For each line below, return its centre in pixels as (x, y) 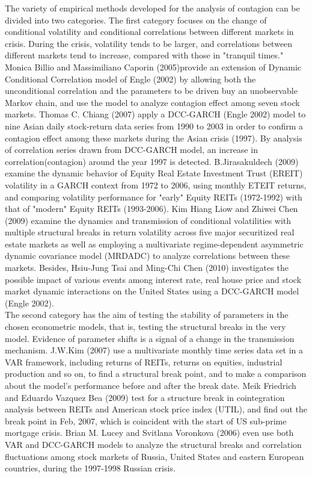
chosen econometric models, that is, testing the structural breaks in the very (145, 327)
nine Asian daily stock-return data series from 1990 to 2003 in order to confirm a (154, 126)
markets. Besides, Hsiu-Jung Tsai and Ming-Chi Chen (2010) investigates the (147, 268)
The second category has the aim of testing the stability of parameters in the (147, 315)
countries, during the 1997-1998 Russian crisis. (90, 468)
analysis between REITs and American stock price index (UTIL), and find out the (156, 409)
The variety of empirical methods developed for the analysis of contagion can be (152, 8)
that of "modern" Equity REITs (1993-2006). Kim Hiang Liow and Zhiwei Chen (151, 209)
